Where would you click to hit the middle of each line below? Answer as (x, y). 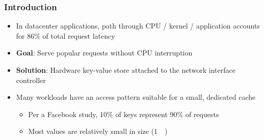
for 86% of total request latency (65, 35)
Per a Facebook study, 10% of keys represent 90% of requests (124, 114)
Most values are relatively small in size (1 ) (98, 131)
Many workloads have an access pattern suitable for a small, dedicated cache (136, 97)
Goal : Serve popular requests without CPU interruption (104, 53)
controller (31, 80)
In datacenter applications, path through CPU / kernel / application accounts (138, 26)
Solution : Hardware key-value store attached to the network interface (126, 70)
